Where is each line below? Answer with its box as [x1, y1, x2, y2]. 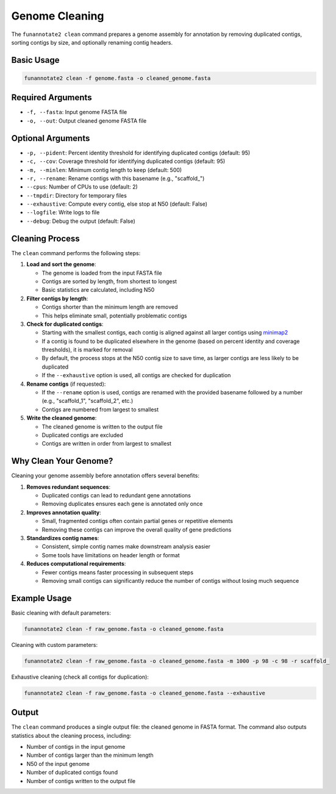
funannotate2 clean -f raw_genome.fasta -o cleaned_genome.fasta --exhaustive [24, 690, 265, 696]
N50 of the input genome [26, 760, 90, 767]
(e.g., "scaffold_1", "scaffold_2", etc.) [41, 397, 134, 405]
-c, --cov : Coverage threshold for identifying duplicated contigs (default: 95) [26, 157, 226, 165]
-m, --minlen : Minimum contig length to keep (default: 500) [26, 166, 182, 173]
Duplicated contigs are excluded [41, 431, 123, 439]
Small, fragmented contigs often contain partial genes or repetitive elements [41, 518, 233, 525]
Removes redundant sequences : [26, 483, 111, 491]
